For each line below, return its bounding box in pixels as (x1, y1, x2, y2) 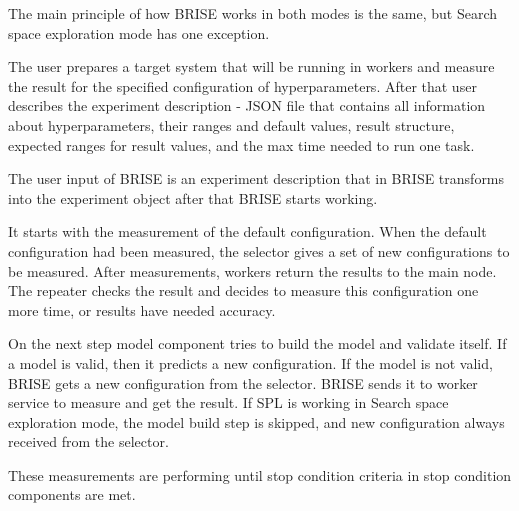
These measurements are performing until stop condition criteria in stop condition (8, 464, 512, 485)
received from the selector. (8, 431, 169, 452)
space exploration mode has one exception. (8, 22, 270, 43)
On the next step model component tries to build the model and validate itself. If (8, 333, 507, 354)
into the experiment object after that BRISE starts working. (8, 187, 378, 208)
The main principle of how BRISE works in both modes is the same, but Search (8, 3, 498, 23)
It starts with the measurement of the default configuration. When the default (8, 221, 487, 242)
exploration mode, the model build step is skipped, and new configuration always (8, 411, 505, 432)
